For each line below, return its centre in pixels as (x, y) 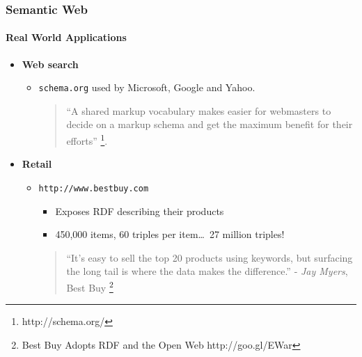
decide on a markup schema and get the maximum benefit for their (210, 124)
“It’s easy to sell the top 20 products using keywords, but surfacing (210, 257)
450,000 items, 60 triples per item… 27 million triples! (170, 234)
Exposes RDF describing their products (140, 211)
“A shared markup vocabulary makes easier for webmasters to (199, 110)
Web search (50, 64)
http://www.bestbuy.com (94, 188)
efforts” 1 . (87, 140)
